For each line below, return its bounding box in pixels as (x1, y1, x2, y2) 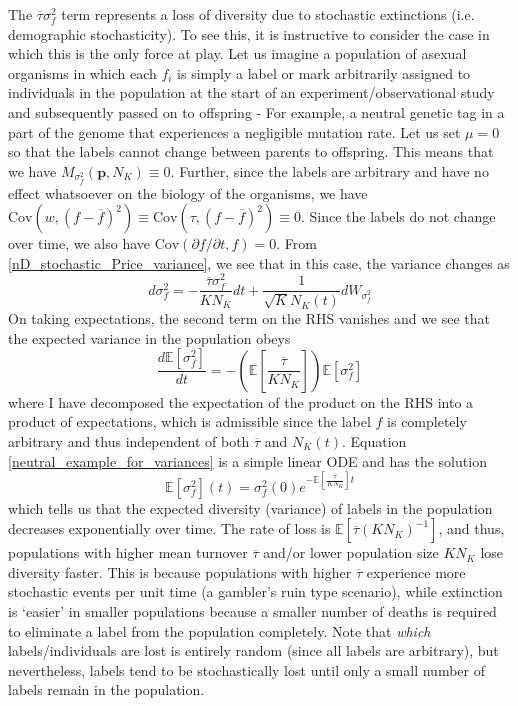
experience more (366, 561, 466, 582)
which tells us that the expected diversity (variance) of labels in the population (8, 497, 493, 518)
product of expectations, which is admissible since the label (8, 411, 371, 432)
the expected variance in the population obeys (8, 327, 291, 348)
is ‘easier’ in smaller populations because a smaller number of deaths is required (8, 601, 497, 622)
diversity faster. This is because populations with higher (8, 561, 352, 582)
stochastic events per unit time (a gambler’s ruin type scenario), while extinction (8, 581, 503, 602)
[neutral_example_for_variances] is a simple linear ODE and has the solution (8, 450, 487, 471)
